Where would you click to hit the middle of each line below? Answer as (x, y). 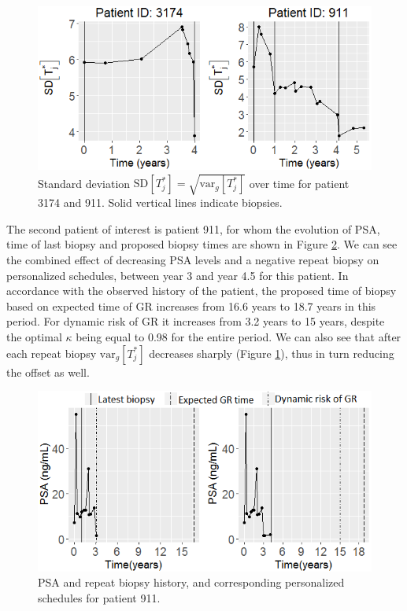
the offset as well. (48, 372)
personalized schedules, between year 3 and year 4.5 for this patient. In (178, 275)
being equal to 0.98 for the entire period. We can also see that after (239, 336)
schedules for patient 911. (99, 597)
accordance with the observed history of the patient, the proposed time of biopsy (202, 291)
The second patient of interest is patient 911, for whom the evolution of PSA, (193, 228)
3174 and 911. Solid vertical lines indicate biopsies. (160, 202)
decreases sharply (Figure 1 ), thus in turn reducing (272, 353)
